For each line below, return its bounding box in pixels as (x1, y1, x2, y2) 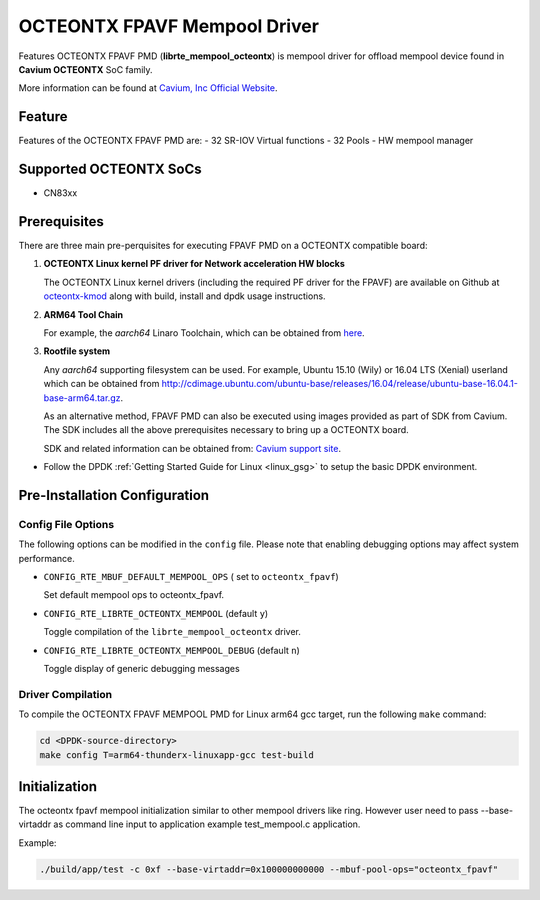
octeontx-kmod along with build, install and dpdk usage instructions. (43, 290, 326, 302)
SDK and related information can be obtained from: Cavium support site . (43, 442, 342, 454)
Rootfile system (43, 345, 111, 357)
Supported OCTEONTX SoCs (18, 161, 202, 178)
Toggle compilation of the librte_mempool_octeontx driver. (43, 626, 302, 638)
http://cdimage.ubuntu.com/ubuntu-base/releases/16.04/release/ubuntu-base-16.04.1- (161, 378, 519, 390)
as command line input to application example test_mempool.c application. (53, 818, 361, 830)
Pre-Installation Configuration (18, 486, 210, 504)
